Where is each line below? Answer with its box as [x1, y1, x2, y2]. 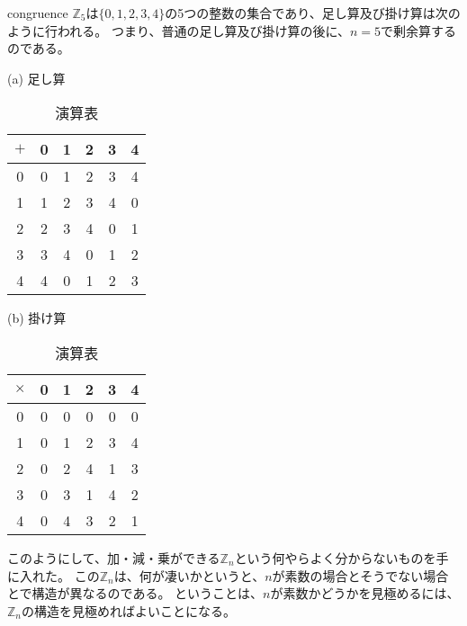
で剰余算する [381, 21, 457, 40]
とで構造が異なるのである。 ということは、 [7, 584, 264, 603]
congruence [7, 4, 68, 22]
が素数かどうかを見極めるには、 [270, 584, 460, 603]
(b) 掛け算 [7, 309, 67, 327]
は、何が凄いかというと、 [113, 566, 265, 585]
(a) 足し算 [7, 68, 66, 87]
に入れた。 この [7, 566, 100, 585]
